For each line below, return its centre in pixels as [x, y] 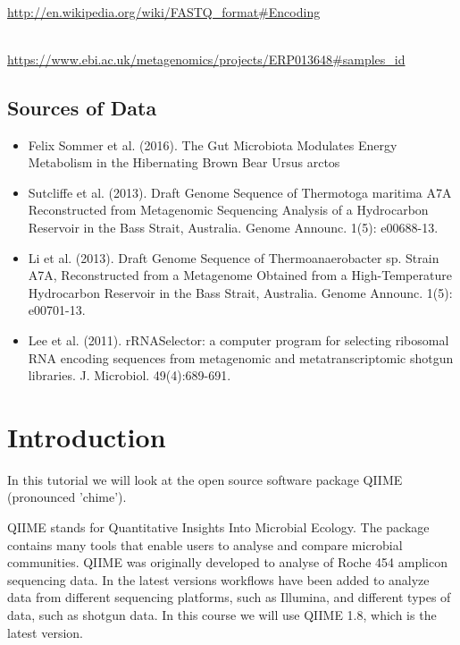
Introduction [87, 436]
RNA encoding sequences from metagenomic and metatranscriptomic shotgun [241, 357]
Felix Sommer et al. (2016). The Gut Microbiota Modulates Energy [213, 144]
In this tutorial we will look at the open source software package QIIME [205, 479]
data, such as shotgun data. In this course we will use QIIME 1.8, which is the [222, 614]
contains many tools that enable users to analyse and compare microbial [205, 544]
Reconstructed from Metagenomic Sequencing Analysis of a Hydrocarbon [228, 210]
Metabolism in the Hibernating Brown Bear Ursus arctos [184, 162]
